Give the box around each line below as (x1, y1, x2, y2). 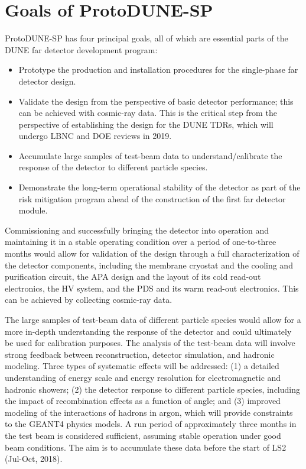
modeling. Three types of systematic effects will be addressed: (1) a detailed (5, 360, 279, 372)
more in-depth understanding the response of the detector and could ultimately (5, 325, 292, 337)
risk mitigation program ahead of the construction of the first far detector (18, 192, 286, 205)
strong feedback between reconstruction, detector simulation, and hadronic (5, 348, 275, 360)
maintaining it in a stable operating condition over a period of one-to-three (5, 235, 276, 248)
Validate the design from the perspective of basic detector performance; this (18, 95, 294, 107)
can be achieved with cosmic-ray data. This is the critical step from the (18, 106, 277, 119)
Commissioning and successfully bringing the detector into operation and (5, 224, 269, 236)
